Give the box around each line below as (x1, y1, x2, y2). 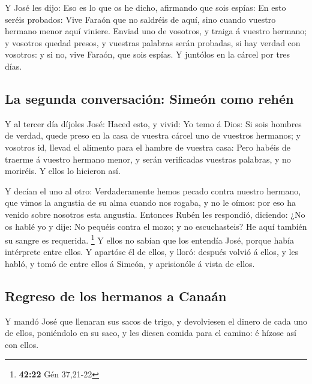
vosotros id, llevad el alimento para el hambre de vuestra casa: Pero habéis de (5, 140, 290, 153)
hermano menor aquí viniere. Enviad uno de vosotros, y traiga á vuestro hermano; (5, 25, 307, 37)
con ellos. (5, 338, 39, 350)
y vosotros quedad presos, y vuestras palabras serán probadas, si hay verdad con (5, 36, 301, 49)
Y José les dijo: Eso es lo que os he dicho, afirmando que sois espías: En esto (5, 1, 286, 13)
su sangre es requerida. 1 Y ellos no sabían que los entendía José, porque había (5, 232, 294, 246)
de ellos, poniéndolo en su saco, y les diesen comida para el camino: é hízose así (5, 326, 296, 339)
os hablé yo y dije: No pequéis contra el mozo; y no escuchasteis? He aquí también (5, 220, 307, 232)
